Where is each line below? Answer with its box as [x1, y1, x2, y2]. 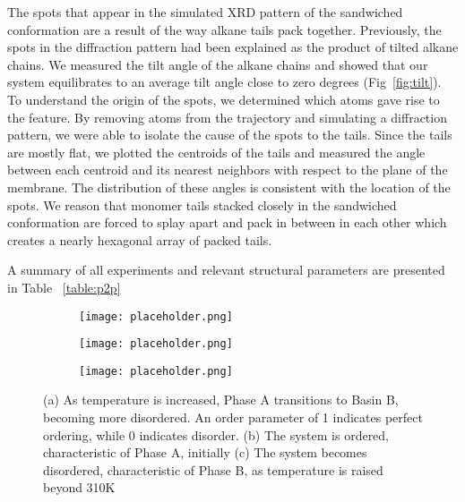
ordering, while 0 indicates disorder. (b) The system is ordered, [43, 425, 390, 444]
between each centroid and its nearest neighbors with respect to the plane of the [7, 160, 448, 179]
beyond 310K [43, 478, 116, 497]
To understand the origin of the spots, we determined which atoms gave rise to [7, 89, 440, 108]
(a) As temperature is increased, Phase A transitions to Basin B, [43, 390, 399, 409]
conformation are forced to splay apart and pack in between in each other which [7, 213, 447, 232]
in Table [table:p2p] [7, 277, 121, 296]
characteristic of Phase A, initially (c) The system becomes [43, 443, 367, 462]
